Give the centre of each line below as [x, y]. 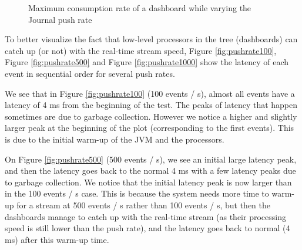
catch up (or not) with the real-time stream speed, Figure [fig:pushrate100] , [141, 50]
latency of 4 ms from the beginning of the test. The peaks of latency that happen [151, 105]
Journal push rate [60, 19]
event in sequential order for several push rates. [90, 73]
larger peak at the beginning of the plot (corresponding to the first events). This [150, 128]
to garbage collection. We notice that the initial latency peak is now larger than [148, 182]
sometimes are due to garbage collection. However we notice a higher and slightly [151, 116]
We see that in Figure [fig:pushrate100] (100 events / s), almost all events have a [150, 93]
